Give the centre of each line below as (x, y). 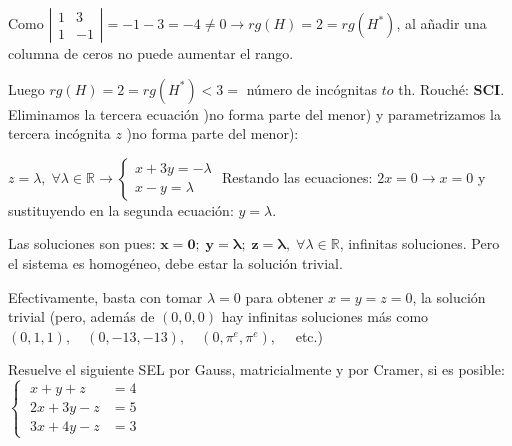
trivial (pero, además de (81, 316)
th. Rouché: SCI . (451, 88)
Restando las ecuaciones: (297, 176)
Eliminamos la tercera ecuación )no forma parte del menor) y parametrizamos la (254, 113)
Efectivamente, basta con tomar (105, 296)
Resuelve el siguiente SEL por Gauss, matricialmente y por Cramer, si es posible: (256, 369)
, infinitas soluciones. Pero (419, 243)
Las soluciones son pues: (82, 243)
